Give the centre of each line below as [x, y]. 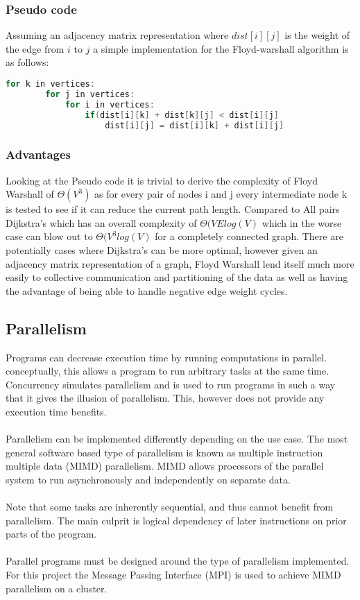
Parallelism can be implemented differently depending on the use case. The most [177, 439]
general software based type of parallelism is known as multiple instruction [164, 452]
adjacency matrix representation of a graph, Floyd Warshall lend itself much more [180, 263]
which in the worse [302, 222]
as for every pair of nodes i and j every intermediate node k [221, 194]
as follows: [27, 62]
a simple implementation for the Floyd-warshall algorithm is [221, 48]
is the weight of [317, 35]
